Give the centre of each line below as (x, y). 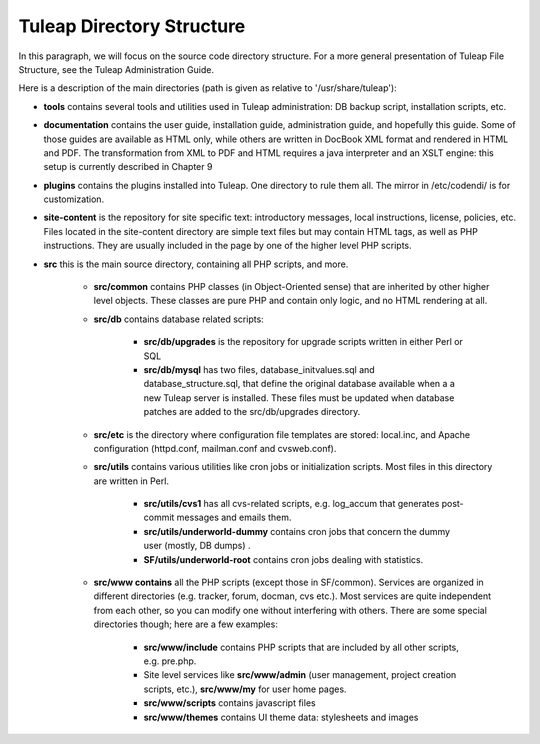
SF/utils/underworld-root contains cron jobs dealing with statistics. (283, 559)
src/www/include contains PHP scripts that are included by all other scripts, (301, 647)
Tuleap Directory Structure (132, 26)
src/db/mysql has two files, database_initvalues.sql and (259, 369)
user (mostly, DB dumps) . (197, 546)
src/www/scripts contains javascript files (229, 703)
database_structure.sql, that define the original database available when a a (299, 384)
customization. (74, 199)
